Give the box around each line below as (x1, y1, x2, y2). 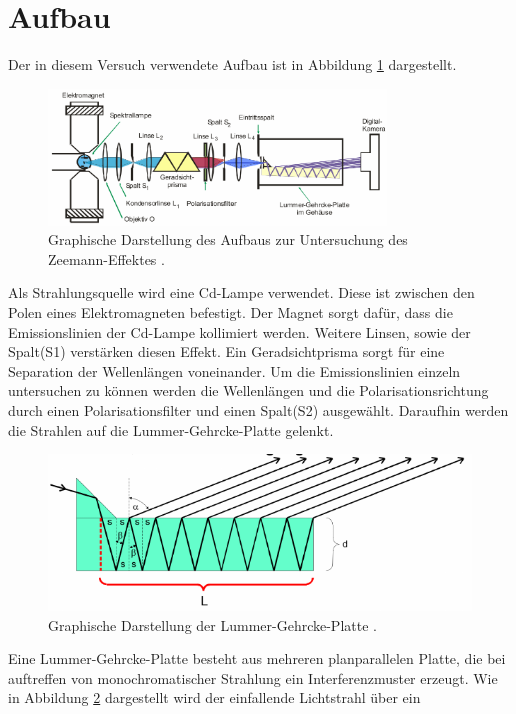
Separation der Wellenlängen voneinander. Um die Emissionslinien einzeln (8, 360, 461, 381)
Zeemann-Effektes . (48, 248, 165, 269)
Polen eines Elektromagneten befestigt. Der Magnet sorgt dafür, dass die (8, 301, 453, 322)
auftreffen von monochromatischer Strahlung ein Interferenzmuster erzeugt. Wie (8, 667, 498, 688)
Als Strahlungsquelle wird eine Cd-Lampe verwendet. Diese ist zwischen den (8, 282, 475, 303)
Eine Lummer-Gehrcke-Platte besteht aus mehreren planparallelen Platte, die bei (8, 648, 506, 669)
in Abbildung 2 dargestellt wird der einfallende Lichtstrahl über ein (8, 687, 421, 708)
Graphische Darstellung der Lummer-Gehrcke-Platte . (48, 614, 377, 635)
